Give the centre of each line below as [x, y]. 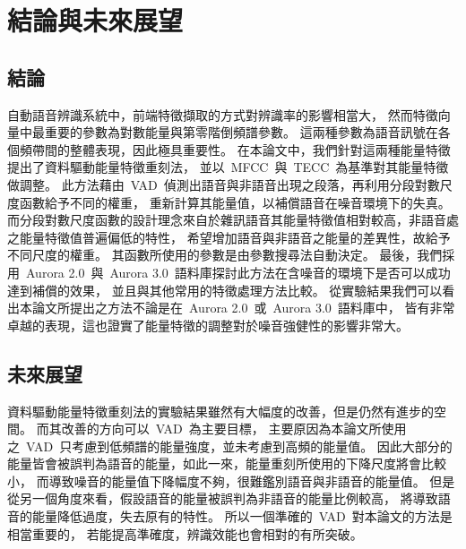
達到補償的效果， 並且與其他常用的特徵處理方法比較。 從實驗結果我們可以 [225, 290]
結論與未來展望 [95, 20]
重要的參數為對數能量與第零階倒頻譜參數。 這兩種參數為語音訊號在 [241, 132]
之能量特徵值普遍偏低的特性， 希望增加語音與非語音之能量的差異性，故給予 [229, 237]
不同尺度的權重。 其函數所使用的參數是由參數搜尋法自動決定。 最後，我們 [225, 255]
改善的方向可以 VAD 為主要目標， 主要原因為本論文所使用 [234, 429]
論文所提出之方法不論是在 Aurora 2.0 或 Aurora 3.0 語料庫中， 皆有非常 [243, 308]
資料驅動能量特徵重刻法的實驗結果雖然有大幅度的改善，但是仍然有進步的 [220, 411]
